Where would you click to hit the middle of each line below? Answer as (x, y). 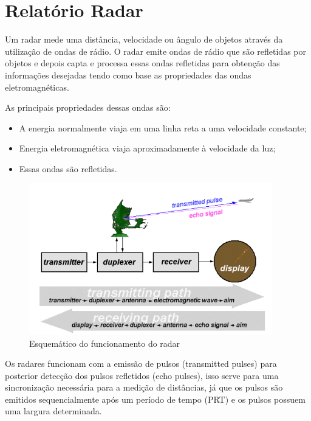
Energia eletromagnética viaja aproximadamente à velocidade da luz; (147, 148)
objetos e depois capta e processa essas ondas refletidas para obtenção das (142, 63)
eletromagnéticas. (37, 87)
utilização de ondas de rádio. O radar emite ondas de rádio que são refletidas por (155, 51)
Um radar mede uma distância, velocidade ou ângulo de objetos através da (144, 39)
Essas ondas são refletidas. (68, 168)
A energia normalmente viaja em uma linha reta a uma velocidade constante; (163, 127)
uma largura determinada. (53, 411)
